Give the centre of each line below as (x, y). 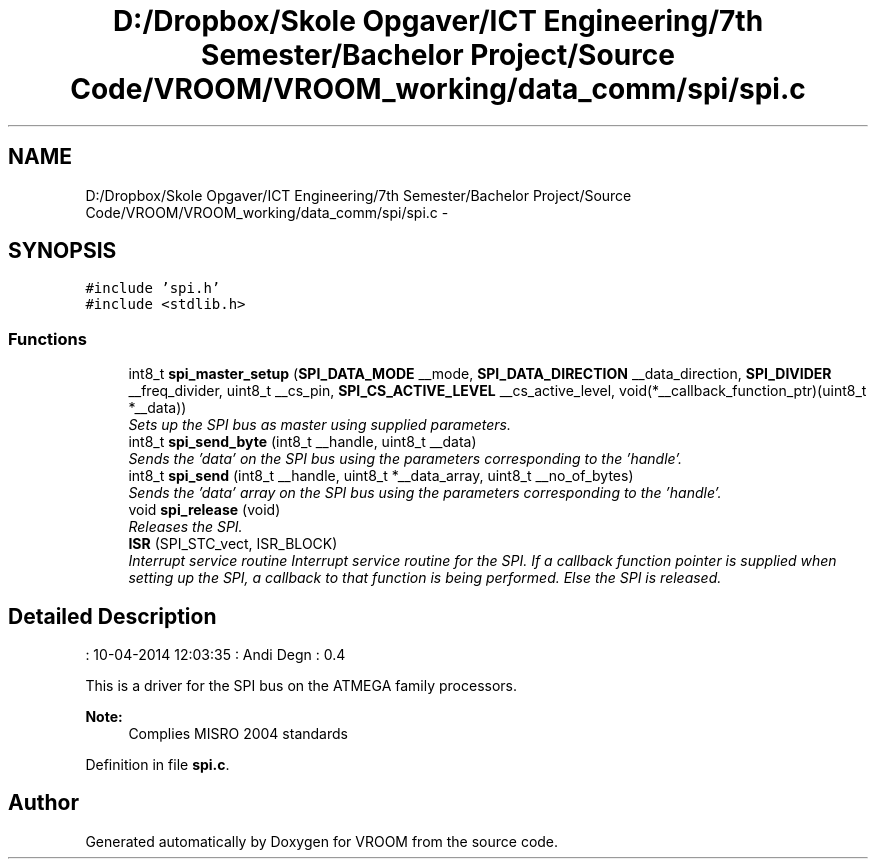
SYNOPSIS (62, 251)
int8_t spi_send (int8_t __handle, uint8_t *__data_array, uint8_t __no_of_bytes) (381, 476)
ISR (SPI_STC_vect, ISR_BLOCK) (233, 544)
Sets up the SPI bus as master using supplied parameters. (319, 425)
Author (43, 803)
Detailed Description (112, 616)
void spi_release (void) (204, 510)
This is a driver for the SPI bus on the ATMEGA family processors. (301, 686)
